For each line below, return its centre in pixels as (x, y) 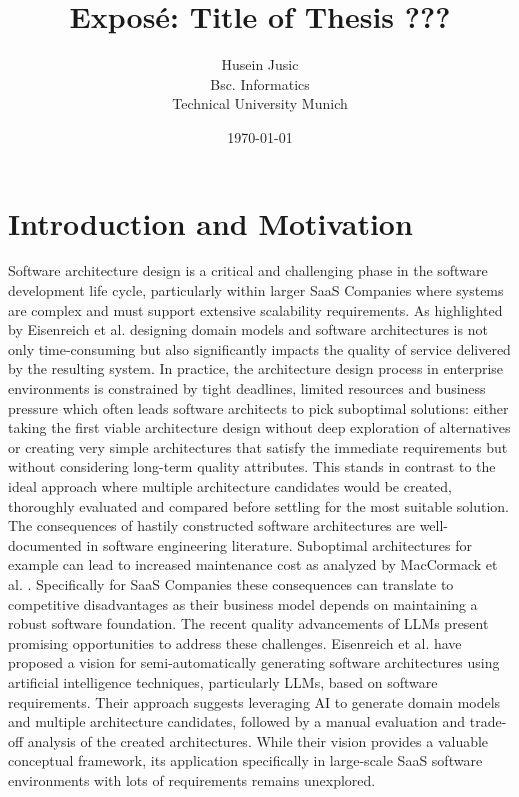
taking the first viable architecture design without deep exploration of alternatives (259, 427)
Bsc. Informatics (260, 83)
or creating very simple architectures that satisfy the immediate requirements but (258, 446)
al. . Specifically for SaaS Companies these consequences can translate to (231, 583)
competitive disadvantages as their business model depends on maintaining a (243, 603)
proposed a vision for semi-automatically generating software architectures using (254, 662)
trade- (488, 721)
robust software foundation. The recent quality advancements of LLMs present (248, 623)
